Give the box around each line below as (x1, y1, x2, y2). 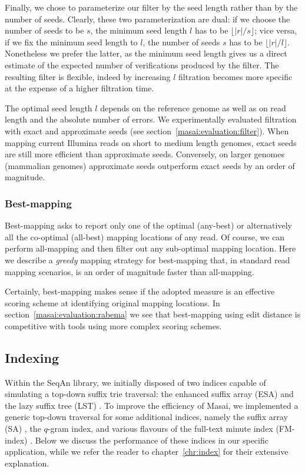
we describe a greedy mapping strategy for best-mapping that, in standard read (5, 253, 290, 266)
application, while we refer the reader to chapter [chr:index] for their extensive (5, 445, 289, 458)
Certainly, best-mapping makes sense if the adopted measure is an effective (5, 285, 275, 297)
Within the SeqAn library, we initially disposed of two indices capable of (5, 376, 266, 388)
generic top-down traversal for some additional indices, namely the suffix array (5, 411, 288, 423)
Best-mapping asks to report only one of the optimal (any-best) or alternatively (5, 219, 292, 231)
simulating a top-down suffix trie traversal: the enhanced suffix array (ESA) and (5, 388, 294, 400)
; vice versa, (254, 24, 297, 37)
